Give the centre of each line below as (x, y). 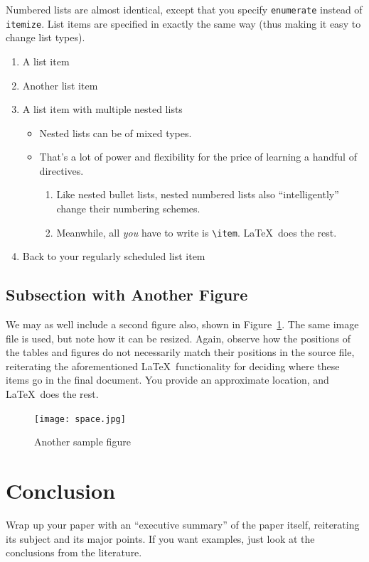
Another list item (60, 85)
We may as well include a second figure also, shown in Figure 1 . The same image (182, 324)
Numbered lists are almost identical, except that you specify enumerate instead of (184, 9)
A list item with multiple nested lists (102, 109)
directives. (61, 170)
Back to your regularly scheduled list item (114, 256)
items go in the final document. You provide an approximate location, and (167, 380)
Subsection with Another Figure (127, 294)
